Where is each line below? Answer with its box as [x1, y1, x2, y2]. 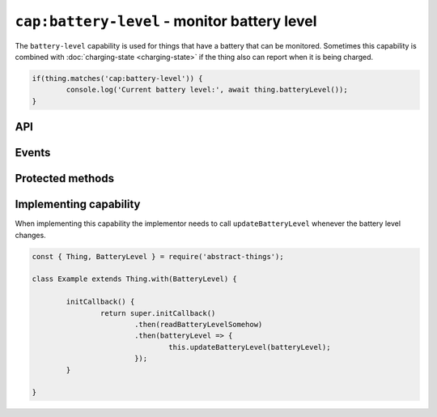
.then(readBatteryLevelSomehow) [134, 320, 263, 329]
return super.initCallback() [100, 308, 216, 317]
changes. [15, 230, 46, 240]
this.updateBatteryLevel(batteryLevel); [168, 343, 331, 351]
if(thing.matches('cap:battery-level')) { [32, 74, 203, 83]
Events [15, 146, 51, 160]
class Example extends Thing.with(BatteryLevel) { [32, 274, 238, 283]
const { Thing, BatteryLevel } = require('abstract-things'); [32, 252, 284, 261]
